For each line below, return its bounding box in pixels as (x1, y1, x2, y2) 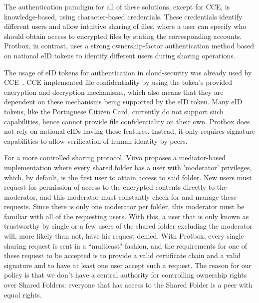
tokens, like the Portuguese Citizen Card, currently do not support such (4, 106, 224, 116)
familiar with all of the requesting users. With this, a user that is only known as (4, 211, 249, 221)
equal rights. (4, 289, 42, 300)
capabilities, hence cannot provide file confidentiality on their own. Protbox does (4, 116, 250, 126)
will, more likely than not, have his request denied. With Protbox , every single (4, 231, 244, 241)
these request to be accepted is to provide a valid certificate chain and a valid (4, 250, 241, 261)
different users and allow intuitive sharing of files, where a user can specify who (4, 21, 247, 31)
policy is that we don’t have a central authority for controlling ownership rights (4, 270, 247, 280)
